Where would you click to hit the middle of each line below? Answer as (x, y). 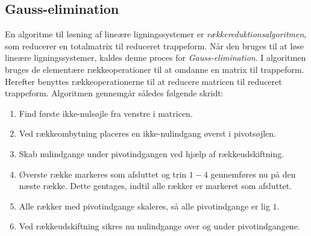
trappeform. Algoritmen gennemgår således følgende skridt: (114, 93)
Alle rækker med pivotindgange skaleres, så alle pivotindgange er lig (144, 206)
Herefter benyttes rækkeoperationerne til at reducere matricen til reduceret (143, 81)
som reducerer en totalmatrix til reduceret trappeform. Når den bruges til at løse (155, 45)
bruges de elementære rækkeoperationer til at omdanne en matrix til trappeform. (155, 69)
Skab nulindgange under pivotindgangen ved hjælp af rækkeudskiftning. (152, 153)
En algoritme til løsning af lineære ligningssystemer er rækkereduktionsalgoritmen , (156, 34)
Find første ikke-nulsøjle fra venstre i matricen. (106, 113)
